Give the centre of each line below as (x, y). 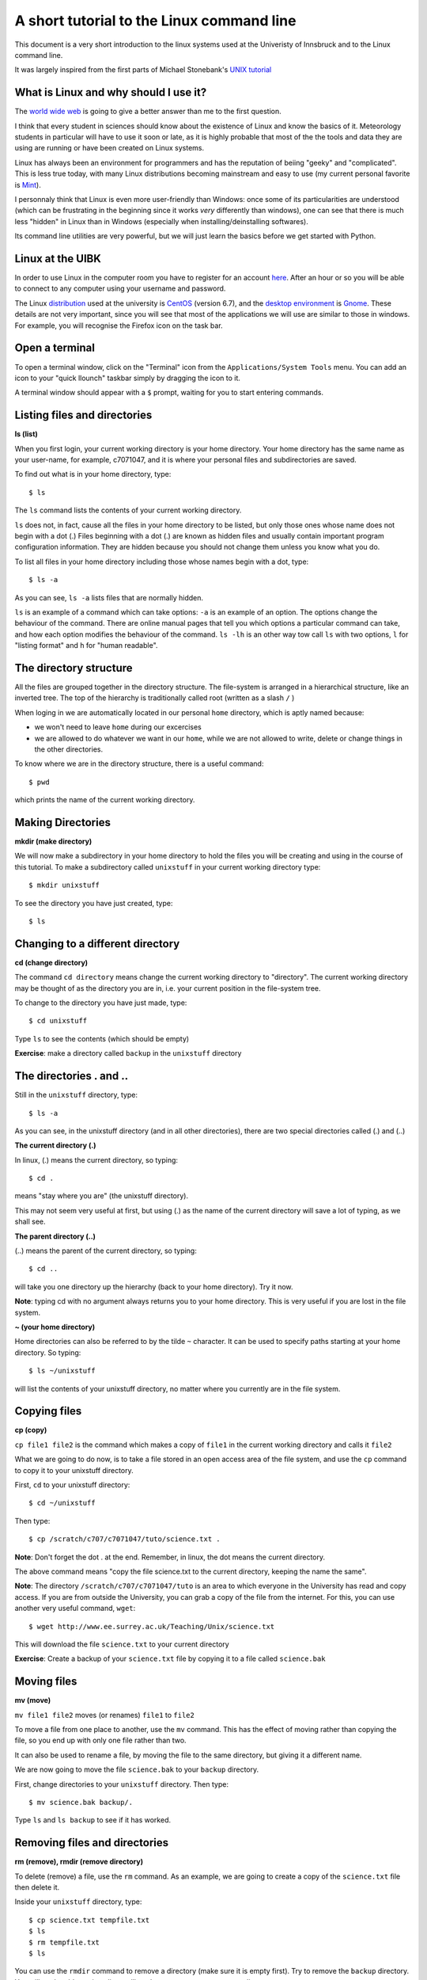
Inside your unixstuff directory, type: (78, 1902)
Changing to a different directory (97, 944)
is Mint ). (28, 185)
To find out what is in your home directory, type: (93, 474)
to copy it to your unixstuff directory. (74, 1470)
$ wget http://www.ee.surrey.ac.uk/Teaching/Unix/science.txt (152, 1626)
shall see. (30, 1222)
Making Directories (62, 822)
